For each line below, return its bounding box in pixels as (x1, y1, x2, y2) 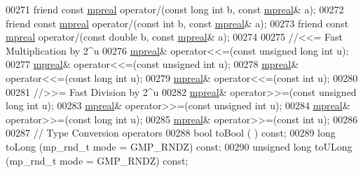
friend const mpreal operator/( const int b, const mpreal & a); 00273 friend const (6, 15, 349, 30)
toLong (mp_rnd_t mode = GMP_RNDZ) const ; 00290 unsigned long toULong (6, 139, 352, 153)
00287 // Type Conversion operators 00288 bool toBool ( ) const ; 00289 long (6, 125, 336, 140)
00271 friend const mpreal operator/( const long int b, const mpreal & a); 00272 (6, 2, 344, 16)
